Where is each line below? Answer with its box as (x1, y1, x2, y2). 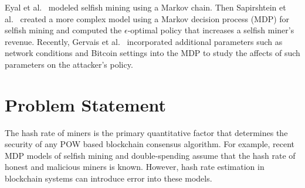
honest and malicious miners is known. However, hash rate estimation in (5, 161, 265, 173)
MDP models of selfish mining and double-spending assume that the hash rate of (5, 149, 296, 161)
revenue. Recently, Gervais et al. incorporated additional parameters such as (5, 35, 283, 47)
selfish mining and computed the (5, 24, 122, 36)
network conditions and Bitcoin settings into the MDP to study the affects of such (5, 47, 300, 59)
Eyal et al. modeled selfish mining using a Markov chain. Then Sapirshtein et (5, 1, 286, 13)
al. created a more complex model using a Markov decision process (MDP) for (5, 12, 290, 25)
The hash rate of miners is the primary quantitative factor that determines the (5, 126, 288, 138)
